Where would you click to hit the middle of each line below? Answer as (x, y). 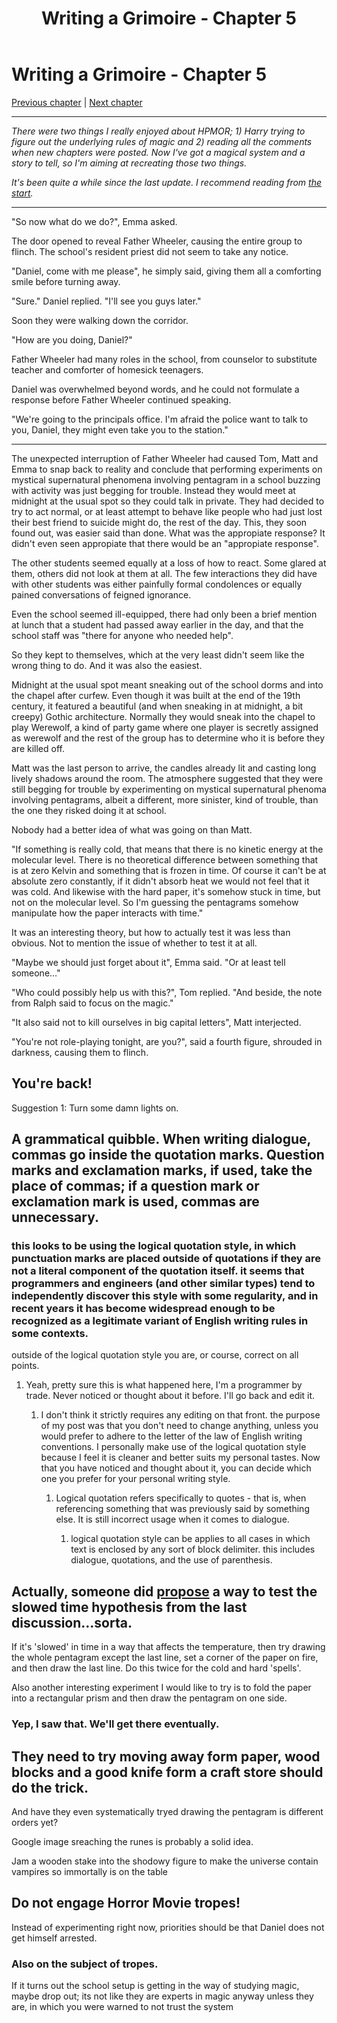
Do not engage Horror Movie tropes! (126, 1903)
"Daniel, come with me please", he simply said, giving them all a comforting (166, 271)
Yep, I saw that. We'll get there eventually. (115, 1724)
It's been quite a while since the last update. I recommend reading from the (166, 182)
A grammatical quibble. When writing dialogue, (161, 1139)
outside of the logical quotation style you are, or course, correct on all (155, 1355)
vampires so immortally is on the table (90, 1871)
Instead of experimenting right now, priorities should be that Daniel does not (168, 1927)
